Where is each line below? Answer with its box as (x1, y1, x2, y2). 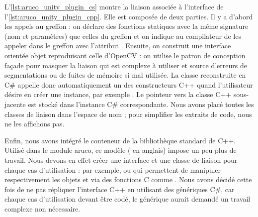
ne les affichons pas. (4, 118, 65, 129)
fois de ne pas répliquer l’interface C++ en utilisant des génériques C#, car (4, 184, 235, 194)
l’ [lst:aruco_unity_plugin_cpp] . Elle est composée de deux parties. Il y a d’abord (4, 11, 253, 21)
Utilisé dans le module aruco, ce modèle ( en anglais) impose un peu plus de (4, 145, 237, 155)
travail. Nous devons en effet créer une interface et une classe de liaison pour (4, 154, 238, 165)
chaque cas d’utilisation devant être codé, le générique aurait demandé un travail (4, 194, 251, 204)
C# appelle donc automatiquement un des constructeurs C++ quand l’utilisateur (4, 79, 253, 90)
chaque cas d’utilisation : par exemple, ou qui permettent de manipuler (4, 164, 221, 175)
